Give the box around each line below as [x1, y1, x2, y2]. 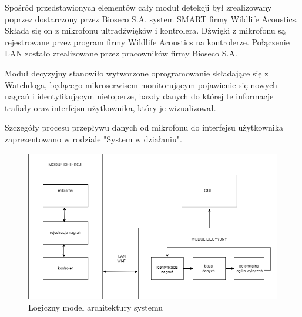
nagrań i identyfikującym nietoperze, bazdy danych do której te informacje [5, 90, 274, 102]
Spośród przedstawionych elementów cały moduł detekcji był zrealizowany [5, 1, 272, 13]
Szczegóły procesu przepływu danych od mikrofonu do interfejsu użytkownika [5, 121, 284, 134]
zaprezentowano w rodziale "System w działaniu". [5, 132, 182, 145]
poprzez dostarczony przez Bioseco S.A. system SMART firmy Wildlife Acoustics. [5, 12, 298, 25]
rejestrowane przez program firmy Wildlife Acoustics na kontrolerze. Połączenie [5, 35, 290, 48]
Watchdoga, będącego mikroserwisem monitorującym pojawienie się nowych [5, 78, 277, 91]
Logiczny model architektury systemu [28, 301, 163, 313]
